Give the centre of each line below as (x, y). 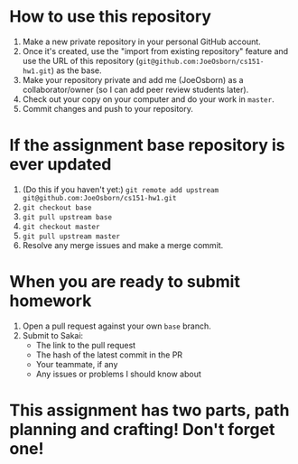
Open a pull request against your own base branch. (116, 326)
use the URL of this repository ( (81, 60)
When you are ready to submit (125, 282)
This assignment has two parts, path (149, 410)
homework (51, 301)
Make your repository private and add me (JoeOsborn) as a (133, 79)
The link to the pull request (86, 345)
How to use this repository (111, 17)
